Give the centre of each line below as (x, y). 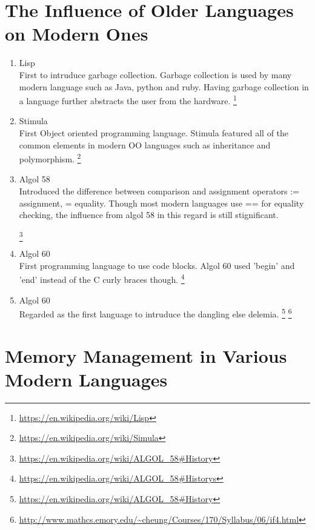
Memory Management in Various (146, 355)
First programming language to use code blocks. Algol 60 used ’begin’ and (157, 265)
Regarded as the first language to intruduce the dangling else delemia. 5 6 (155, 313)
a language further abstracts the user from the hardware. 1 (128, 100)
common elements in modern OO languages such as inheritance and (145, 144)
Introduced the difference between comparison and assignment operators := (159, 190)
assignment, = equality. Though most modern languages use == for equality (161, 203)
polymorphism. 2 (50, 158)
